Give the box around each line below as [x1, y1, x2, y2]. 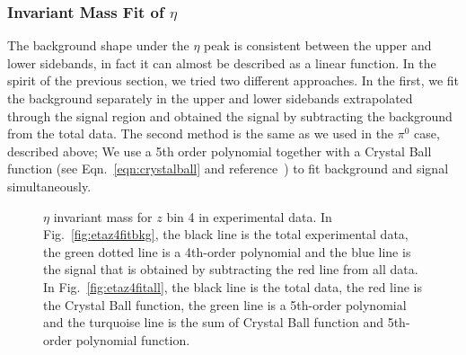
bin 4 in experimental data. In [166, 207, 332, 226]
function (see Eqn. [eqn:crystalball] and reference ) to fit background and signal [7, 159, 449, 178]
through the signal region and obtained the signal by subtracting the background [7, 106, 453, 125]
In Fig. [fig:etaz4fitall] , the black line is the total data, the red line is [43, 277, 422, 296]
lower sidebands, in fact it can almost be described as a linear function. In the [7, 53, 436, 72]
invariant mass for [53, 207, 153, 226]
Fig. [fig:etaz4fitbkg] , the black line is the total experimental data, [43, 225, 409, 244]
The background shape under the [7, 36, 189, 55]
